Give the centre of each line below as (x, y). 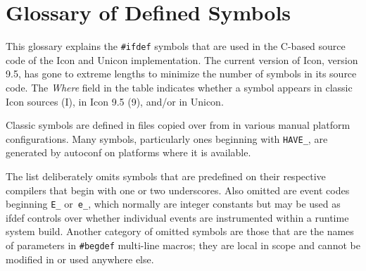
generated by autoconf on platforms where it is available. (128, 152)
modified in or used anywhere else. (80, 259)
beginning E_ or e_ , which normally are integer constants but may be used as (173, 204)
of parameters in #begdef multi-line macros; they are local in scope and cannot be (183, 245)
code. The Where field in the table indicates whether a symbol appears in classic (179, 87)
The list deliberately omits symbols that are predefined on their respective (166, 176)
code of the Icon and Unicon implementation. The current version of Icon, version (182, 59)
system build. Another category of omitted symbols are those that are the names (180, 231)
